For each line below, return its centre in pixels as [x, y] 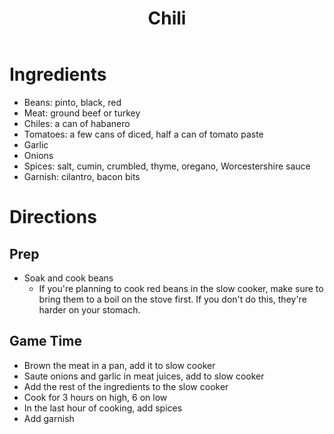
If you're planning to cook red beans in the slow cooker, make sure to [181, 288]
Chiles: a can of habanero [77, 123]
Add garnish [49, 418]
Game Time [45, 341]
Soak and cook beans [68, 278]
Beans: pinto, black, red [72, 102]
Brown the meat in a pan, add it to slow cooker [119, 365]
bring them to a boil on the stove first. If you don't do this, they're [172, 299]
